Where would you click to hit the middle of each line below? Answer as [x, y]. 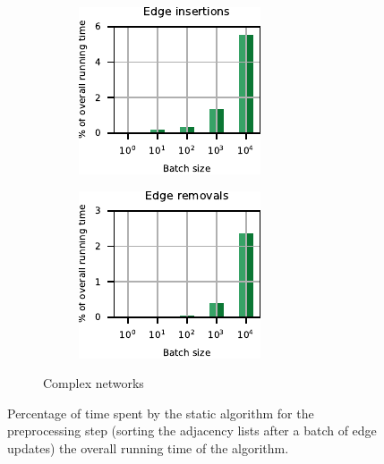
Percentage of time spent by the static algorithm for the [161, 413]
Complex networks [94, 383]
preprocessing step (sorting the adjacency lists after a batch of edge [192, 430]
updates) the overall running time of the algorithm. [148, 447]
